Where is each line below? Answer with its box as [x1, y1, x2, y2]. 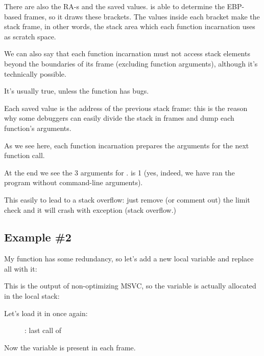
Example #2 [4, 229, 71, 245]
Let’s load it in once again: [4, 307, 88, 318]
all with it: [4, 263, 37, 274]
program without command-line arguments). [4, 177, 143, 188]
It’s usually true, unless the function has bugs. [4, 85, 149, 96]
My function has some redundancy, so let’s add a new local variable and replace [4, 253, 254, 264]
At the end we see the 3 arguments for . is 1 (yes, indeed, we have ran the [4, 167, 235, 177]
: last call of [25, 325, 62, 336]
